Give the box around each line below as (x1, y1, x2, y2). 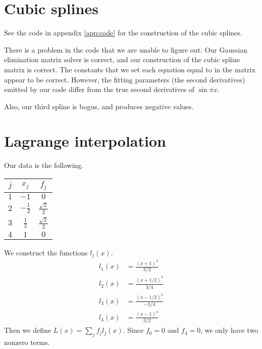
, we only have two (200, 325, 258, 335)
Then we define (4, 325, 51, 335)
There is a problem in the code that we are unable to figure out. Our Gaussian (4, 44, 247, 55)
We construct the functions (4, 247, 88, 257)
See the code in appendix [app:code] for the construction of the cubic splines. (4, 27, 242, 38)
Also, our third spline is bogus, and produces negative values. (4, 101, 194, 111)
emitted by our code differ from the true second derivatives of (4, 84, 195, 95)
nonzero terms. (4, 336, 50, 347)
